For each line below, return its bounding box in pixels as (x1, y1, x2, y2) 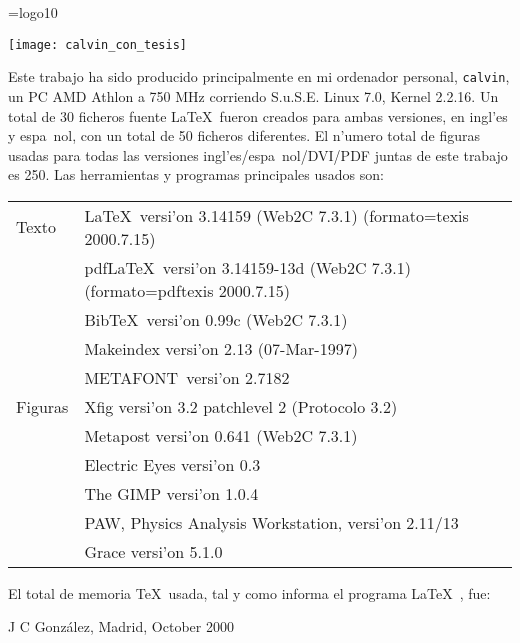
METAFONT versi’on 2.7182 (84, 365, 290, 389)
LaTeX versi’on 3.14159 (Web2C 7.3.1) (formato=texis (84, 203, 469, 227)
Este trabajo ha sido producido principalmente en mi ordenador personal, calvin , (8, 66, 510, 87)
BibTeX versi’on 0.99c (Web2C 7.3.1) (84, 307, 348, 331)
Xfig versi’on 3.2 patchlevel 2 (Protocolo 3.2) (84, 394, 398, 418)
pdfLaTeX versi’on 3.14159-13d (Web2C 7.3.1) (84, 255, 411, 279)
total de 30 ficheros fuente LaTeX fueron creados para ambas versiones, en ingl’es (8, 105, 508, 126)
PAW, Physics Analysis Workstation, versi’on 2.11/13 (84, 510, 459, 534)
